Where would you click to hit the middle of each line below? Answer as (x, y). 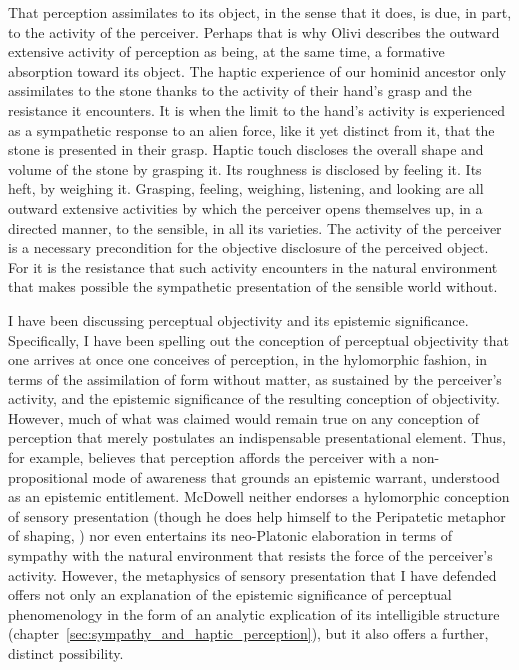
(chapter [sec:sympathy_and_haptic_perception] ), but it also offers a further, (248, 633)
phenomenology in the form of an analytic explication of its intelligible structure (254, 613)
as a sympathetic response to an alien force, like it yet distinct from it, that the (251, 129)
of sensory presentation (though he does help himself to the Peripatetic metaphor (257, 515)
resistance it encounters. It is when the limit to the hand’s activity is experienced (257, 109)
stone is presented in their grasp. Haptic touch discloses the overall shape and (246, 149)
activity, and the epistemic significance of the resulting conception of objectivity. (254, 398)
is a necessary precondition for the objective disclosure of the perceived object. (248, 247)
